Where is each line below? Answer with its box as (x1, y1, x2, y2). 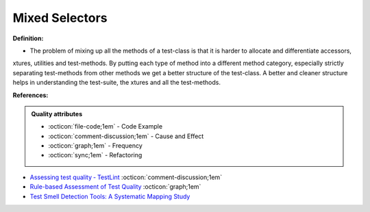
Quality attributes (31, 109, 82, 118)
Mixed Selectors (12, 10, 108, 25)
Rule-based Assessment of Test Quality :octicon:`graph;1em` (29, 183, 201, 191)
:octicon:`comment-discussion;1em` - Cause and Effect (48, 132, 204, 140)
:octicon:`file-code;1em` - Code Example (48, 122, 163, 131)
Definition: (12, 34, 44, 42)
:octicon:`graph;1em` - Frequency (48, 142, 143, 150)
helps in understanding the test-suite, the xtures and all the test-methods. (12, 79, 221, 87)
